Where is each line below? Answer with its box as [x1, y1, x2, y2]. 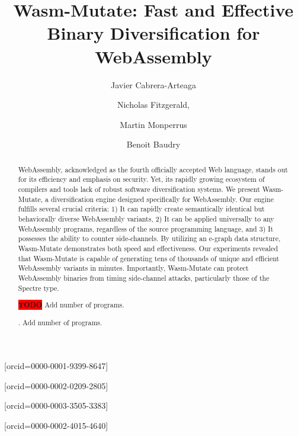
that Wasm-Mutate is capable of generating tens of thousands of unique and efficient [18, 253, 280, 263]
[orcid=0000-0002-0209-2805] [4, 379, 108, 392]
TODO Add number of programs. [18, 300, 124, 310]
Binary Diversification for [47, 21, 260, 45]
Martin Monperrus [120, 118, 187, 130]
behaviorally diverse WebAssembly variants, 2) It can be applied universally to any [18, 213, 274, 223]
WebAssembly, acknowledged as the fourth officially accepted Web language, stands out [18, 164, 288, 174]
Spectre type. [18, 283, 59, 293]
